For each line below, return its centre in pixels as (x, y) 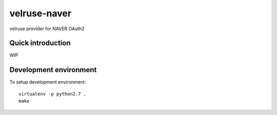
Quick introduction (40, 43)
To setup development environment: (48, 82)
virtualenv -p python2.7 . (53, 94)
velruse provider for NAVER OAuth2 (47, 29)
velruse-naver (41, 13)
